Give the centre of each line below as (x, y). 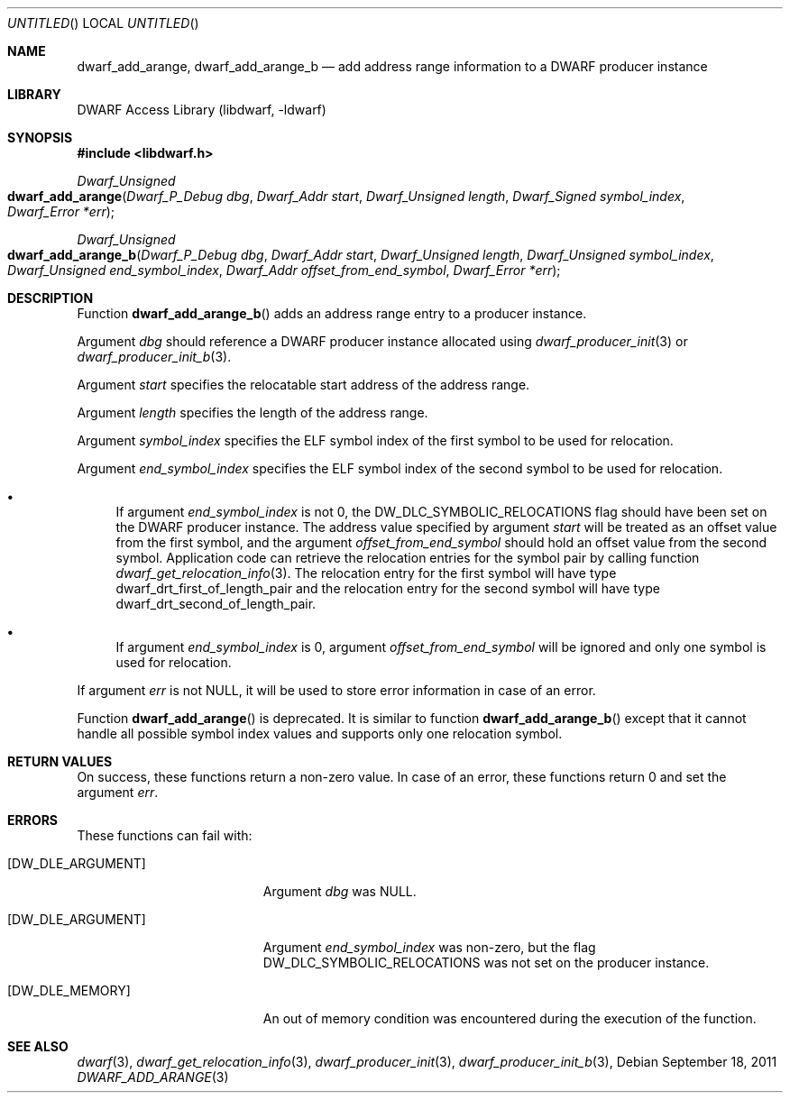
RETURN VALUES (60, 761)
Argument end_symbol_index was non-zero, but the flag (429, 947)
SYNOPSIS (40, 137)
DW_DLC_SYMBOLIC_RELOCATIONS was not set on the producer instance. (486, 962)
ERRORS (33, 820)
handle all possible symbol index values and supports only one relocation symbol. (320, 733)
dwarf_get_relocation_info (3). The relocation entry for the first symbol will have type (366, 573)
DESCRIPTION (51, 298)
